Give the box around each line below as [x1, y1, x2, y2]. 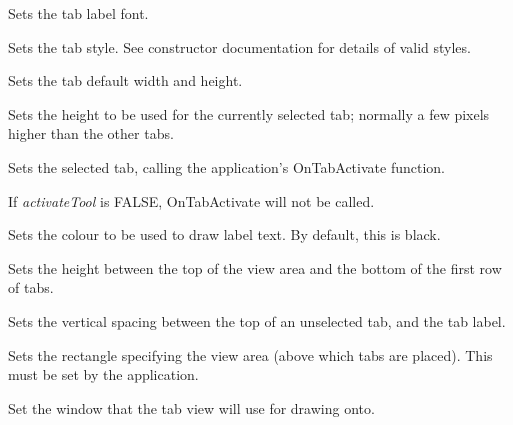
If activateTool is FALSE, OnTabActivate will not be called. [8, 190, 375, 211]
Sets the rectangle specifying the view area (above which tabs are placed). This [8, 344, 493, 365]
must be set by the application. [8, 364, 199, 385]
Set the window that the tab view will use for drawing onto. [8, 397, 375, 418]
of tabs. [8, 277, 54, 298]
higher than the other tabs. [8, 123, 174, 144]
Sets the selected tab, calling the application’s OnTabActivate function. [8, 156, 445, 177]
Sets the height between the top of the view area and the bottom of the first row [8, 257, 502, 278]
